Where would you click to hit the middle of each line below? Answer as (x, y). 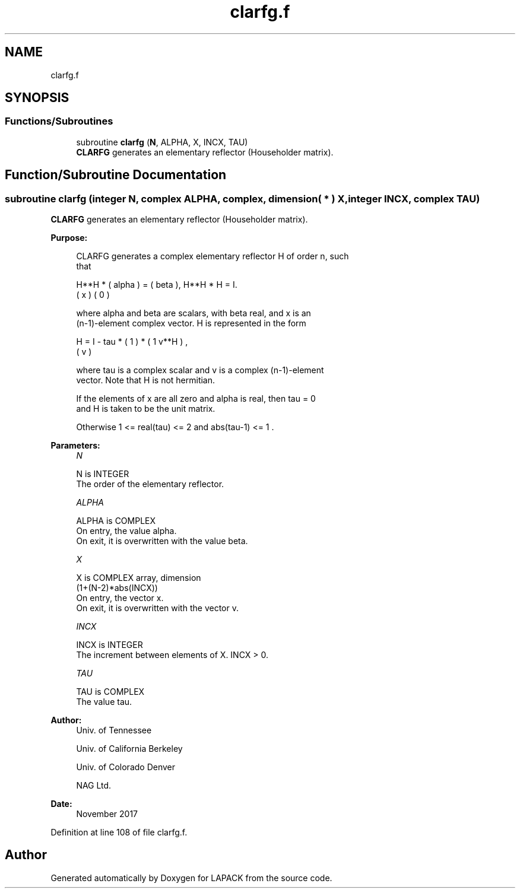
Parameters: (75, 446)
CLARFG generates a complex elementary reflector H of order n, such (213, 256)
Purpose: (69, 238)
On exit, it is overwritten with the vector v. (157, 608)
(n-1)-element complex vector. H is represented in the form (191, 323)
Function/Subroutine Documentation (116, 175)
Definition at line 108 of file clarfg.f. (119, 832)
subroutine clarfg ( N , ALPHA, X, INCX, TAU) (162, 142)
